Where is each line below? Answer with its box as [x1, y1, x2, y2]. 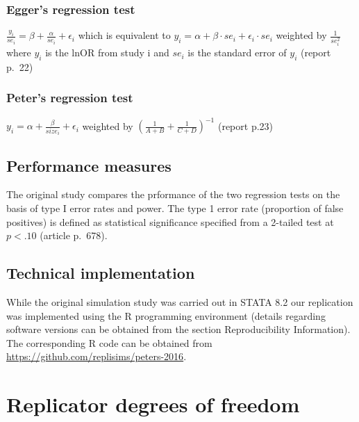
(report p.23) [217, 118, 274, 133]
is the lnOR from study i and [45, 45, 169, 60]
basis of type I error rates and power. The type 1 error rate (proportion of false [6, 200, 344, 215]
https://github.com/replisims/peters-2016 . [6, 349, 187, 364]
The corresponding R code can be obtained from [6, 335, 212, 350]
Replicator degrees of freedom [6, 390, 300, 419]
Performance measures [6, 154, 172, 176]
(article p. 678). [40, 228, 108, 243]
